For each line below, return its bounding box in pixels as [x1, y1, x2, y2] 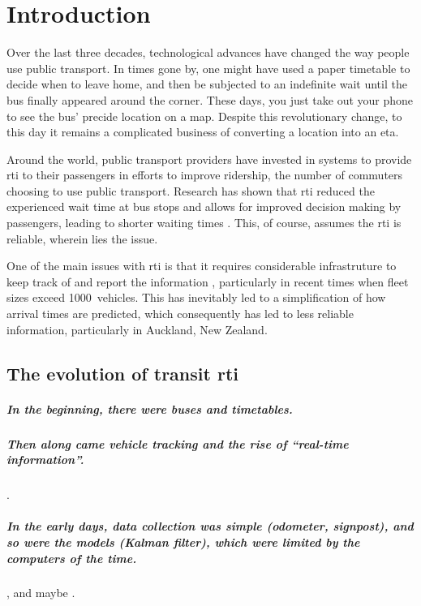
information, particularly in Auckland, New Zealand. [6, 320, 268, 337]
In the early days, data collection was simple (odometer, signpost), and [6, 518, 414, 535]
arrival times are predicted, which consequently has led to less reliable [6, 305, 354, 322]
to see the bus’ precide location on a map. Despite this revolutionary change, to [6, 107, 402, 124]
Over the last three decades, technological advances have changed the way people [6, 44, 410, 61]
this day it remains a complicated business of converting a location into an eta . [6, 123, 399, 140]
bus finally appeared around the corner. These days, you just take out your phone [6, 91, 414, 108]
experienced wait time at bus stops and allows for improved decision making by [6, 198, 402, 215]
